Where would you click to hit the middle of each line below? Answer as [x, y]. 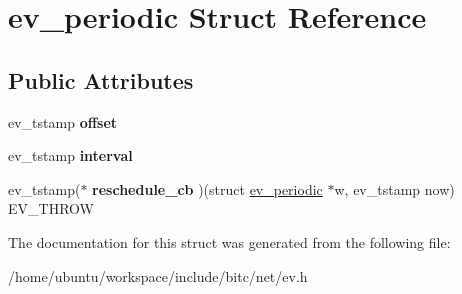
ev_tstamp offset [63, 121]
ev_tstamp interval [70, 155]
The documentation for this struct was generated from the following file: [229, 241]
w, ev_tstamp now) [394, 188]
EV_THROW [51, 208]
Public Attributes [101, 79]
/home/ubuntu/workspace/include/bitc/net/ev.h [158, 275]
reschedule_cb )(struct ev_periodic [207, 188]
